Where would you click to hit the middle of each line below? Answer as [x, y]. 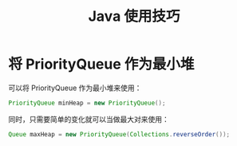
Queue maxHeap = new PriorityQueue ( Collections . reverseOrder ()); [119, 134]
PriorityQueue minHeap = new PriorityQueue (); [87, 103]
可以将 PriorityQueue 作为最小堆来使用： [75, 88]
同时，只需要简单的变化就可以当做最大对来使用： [89, 119]
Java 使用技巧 [134, 16]
